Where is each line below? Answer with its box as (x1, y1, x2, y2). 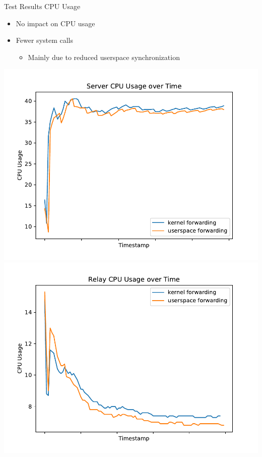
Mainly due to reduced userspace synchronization (28, 51, 180, 62)
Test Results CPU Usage (4, 1, 81, 11)
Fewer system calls (16, 35, 74, 45)
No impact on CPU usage (16, 18, 95, 28)
